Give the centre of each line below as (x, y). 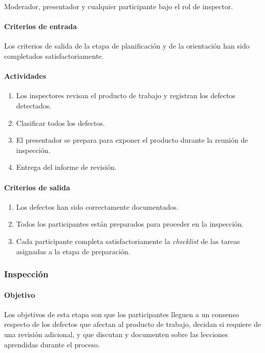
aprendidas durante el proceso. (52, 344)
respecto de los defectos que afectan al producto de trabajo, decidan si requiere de (133, 324)
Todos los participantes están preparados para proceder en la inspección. (130, 224)
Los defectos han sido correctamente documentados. (97, 206)
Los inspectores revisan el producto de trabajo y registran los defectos (126, 95)
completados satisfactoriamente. (54, 56)
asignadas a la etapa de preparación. (73, 251)
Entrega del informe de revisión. (66, 167)
